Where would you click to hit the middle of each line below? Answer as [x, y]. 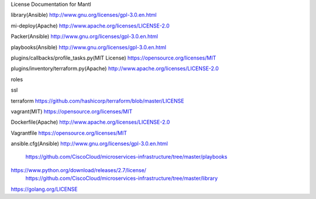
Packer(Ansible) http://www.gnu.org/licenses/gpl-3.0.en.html [84, 36]
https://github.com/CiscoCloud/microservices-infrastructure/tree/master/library [122, 179]
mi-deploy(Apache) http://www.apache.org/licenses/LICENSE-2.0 [90, 26]
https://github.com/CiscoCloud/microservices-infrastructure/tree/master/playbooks [126, 157]
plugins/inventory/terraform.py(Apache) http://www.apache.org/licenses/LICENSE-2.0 [115, 69]
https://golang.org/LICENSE [44, 189]
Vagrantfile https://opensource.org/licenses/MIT [69, 133]
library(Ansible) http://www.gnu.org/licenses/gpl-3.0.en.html [84, 15]
